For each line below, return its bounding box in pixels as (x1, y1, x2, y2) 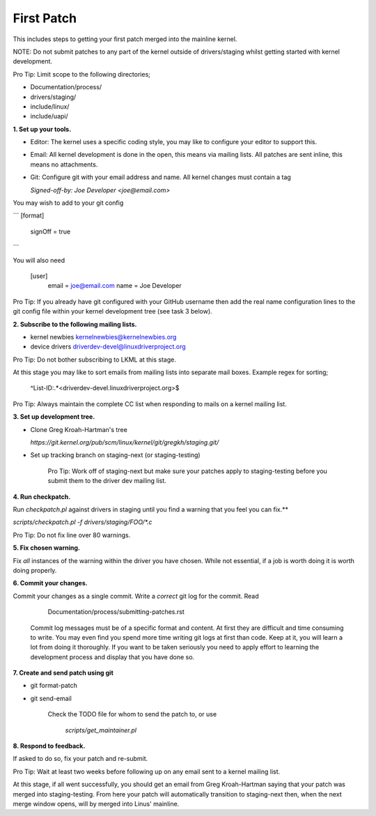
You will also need (13, 256, 65, 264)
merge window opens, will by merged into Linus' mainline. (13, 799, 180, 808)
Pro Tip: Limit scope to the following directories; (13, 70, 151, 78)
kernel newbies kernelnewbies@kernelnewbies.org (30, 332, 177, 341)
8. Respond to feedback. (13, 742, 86, 750)
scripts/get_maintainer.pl (65, 725, 137, 734)
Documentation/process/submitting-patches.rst (47, 608, 185, 616)
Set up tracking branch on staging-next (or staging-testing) (30, 451, 201, 459)
